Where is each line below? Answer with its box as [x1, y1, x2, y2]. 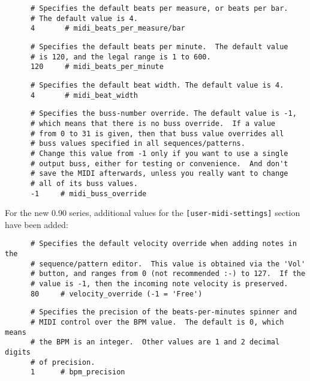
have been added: [5, 218, 68, 230]
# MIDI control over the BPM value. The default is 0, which [30, 318, 284, 326]
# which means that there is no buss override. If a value [30, 119, 276, 128]
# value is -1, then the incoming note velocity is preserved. [30, 280, 288, 289]
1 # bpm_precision [30, 368, 125, 377]
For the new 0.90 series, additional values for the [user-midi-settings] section [5, 206, 300, 219]
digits [5, 347, 31, 356]
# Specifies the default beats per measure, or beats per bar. [30, 4, 288, 13]
